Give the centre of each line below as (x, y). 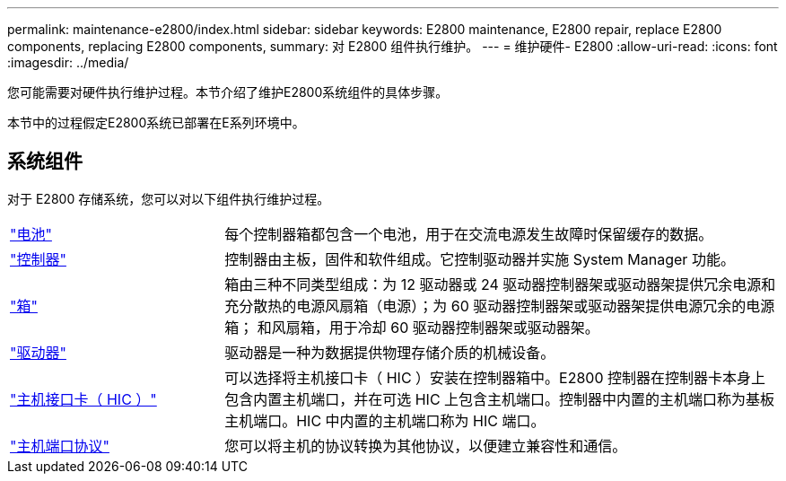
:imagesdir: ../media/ (68, 62)
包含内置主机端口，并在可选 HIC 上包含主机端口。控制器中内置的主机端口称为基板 (500, 399)
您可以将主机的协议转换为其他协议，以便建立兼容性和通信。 (426, 446)
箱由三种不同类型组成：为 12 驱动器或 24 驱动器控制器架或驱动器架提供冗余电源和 (500, 284)
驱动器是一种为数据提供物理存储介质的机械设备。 (390, 352)
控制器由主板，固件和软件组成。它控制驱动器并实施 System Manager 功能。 (480, 259)
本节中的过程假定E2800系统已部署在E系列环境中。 (156, 122)
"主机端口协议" (60, 446)
